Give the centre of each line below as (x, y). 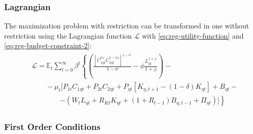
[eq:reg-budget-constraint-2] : (48, 45)
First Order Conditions (52, 127)
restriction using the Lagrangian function (68, 35)
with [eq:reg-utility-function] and (193, 35)
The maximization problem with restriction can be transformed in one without (127, 26)
